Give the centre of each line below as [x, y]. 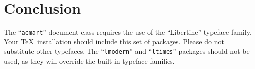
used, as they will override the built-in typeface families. [89, 61]
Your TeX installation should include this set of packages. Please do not [114, 41]
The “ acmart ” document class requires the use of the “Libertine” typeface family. [128, 32]
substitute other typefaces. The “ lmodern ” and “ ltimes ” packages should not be [127, 51]
